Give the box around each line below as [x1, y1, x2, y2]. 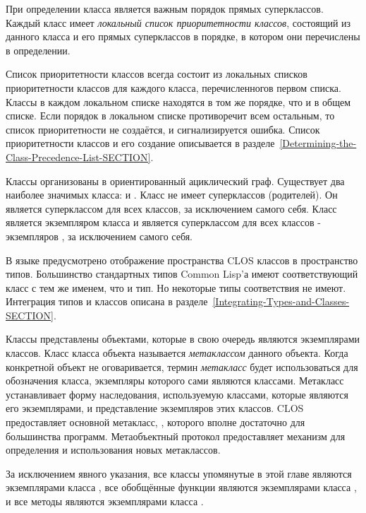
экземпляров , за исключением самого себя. [6, 228, 193, 243]
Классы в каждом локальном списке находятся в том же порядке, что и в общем [6, 94, 351, 109]
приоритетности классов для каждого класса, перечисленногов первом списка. [6, 80, 341, 95]
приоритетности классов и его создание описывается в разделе [6, 136, 275, 151]
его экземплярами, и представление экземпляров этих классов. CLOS [6, 401, 304, 415]
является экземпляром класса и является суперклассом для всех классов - [6, 215, 321, 230]
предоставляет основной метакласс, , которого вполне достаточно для [6, 415, 305, 430]
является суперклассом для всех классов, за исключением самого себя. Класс [6, 201, 337, 216]
